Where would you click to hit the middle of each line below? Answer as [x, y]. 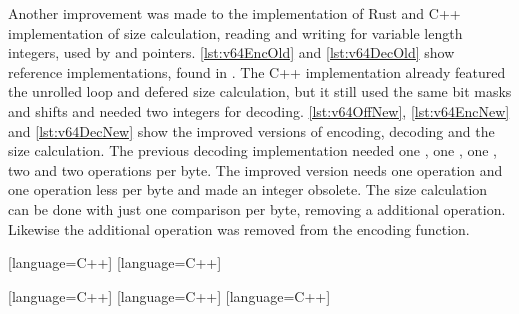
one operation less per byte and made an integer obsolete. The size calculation [248, 189]
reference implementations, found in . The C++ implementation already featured [257, 71]
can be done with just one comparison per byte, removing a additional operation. [257, 208]
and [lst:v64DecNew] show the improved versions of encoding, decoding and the [251, 130]
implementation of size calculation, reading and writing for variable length [235, 32]
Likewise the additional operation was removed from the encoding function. [239, 228]
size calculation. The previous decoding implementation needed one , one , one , [253, 150]
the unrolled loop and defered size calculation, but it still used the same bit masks [260, 91]
